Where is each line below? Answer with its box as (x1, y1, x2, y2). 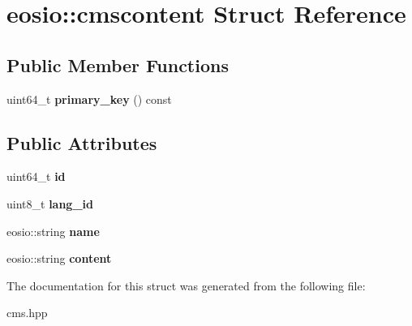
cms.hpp (6, 304, 48, 321)
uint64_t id (6, 168, 66, 185)
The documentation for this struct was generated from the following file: (6, 277, 366, 294)
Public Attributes (6, 130, 157, 155)
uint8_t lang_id (6, 195, 93, 212)
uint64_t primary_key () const (6, 90, 172, 107)
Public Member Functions (6, 52, 229, 77)
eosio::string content (6, 250, 112, 267)
